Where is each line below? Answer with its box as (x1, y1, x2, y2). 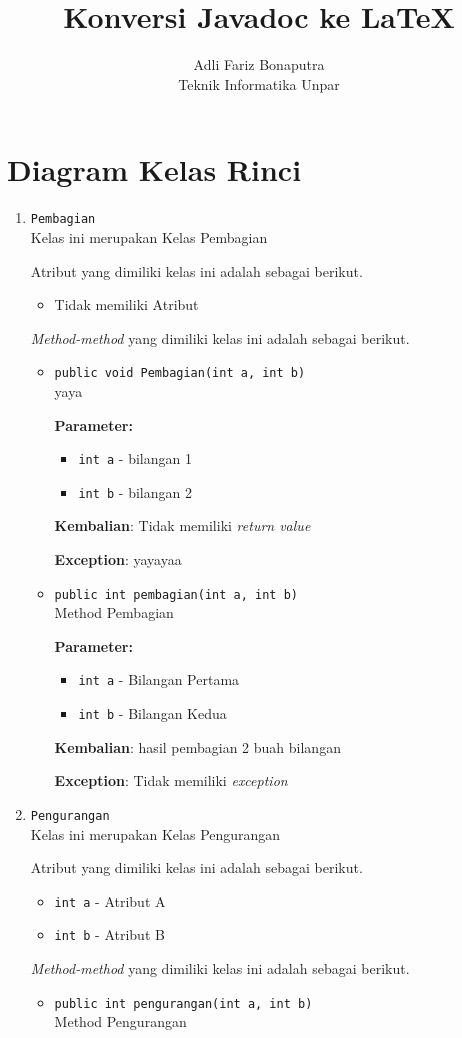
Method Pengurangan (54, 1011, 187, 1032)
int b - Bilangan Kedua (78, 703, 227, 724)
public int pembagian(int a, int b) (54, 587, 298, 602)
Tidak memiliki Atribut (54, 294, 199, 315)
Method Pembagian (54, 602, 174, 623)
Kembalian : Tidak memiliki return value (54, 515, 311, 536)
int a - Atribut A (54, 890, 166, 911)
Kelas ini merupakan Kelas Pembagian (30, 226, 268, 247)
